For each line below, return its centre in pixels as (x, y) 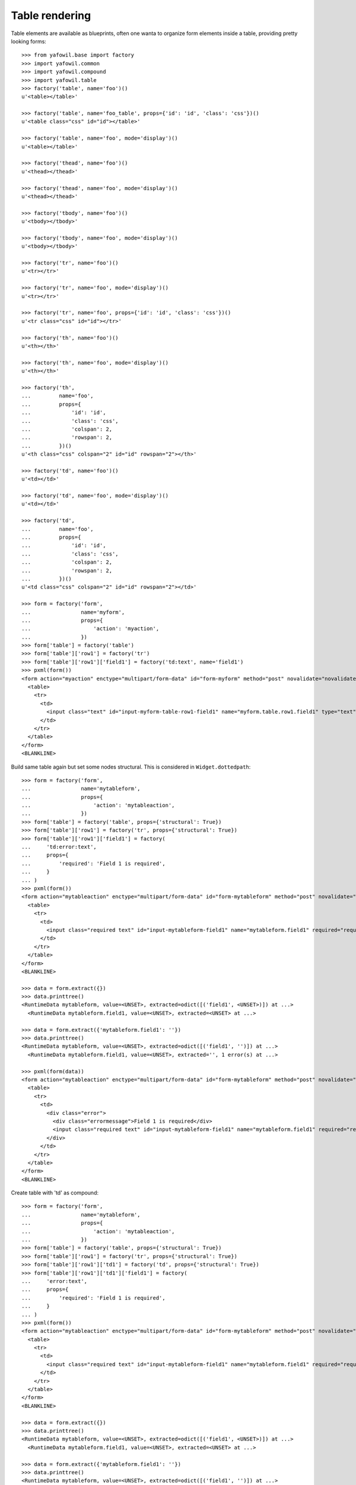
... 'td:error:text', (59, 847)
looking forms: (29, 41)
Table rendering (51, 15)
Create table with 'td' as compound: (55, 1193)
